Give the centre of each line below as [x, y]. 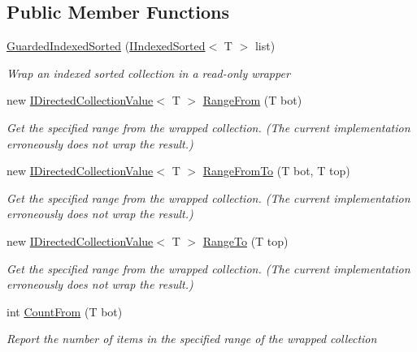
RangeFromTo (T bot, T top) [276, 171]
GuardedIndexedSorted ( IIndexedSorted [106, 46]
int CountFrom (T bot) [65, 311]
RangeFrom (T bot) [252, 100]
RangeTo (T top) [245, 240]
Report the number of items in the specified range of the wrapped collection [192, 339]
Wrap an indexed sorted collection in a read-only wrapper [148, 73]
